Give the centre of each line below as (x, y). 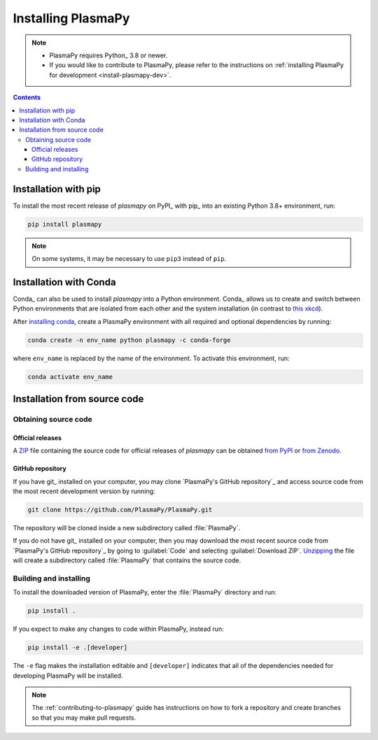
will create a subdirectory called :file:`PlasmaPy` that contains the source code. (127, 560)
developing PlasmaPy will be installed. (68, 676)
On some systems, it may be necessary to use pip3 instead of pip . (129, 259)
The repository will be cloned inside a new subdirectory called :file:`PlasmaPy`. (127, 528)
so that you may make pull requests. (84, 718)
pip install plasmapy (65, 224)
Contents (27, 97)
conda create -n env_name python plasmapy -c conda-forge (129, 340)
